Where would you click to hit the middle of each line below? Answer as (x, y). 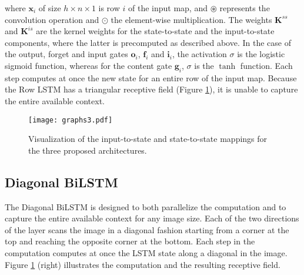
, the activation (199, 54)
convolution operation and (52, 19)
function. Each (266, 65)
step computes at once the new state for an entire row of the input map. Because (151, 77)
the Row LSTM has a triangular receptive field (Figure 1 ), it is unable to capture (151, 89)
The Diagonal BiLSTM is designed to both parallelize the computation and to (146, 206)
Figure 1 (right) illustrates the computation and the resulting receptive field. (143, 264)
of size (50, 8)
